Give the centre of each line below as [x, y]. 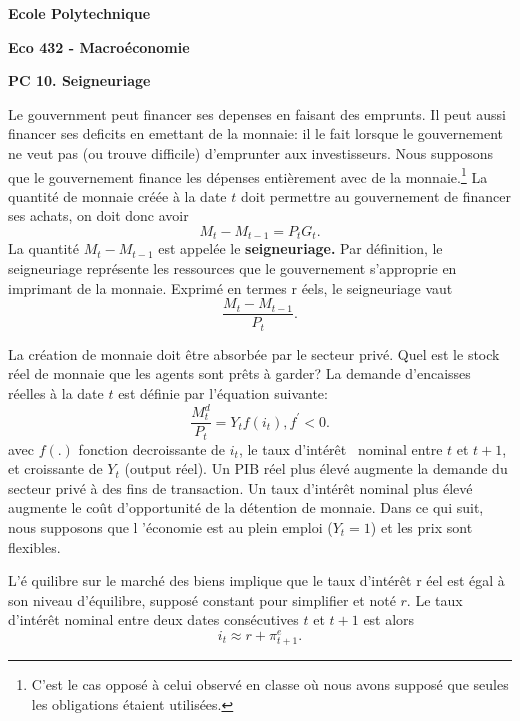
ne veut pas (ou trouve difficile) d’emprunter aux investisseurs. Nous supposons [251, 152]
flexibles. [34, 546]
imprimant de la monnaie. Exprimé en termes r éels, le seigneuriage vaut [230, 287]
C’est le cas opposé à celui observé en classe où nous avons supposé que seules [270, 684]
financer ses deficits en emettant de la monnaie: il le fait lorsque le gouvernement [256, 133]
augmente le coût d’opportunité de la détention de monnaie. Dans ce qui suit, [246, 507]
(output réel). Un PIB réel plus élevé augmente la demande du [316, 468]
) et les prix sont [421, 526]
